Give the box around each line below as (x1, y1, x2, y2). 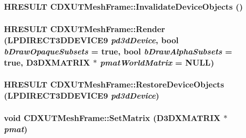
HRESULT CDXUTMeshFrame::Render (4, 22, 165, 34)
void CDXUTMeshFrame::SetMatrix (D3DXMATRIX (4, 112, 221, 124)
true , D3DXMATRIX (4, 56, 90, 68)
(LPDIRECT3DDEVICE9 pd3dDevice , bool (4, 34, 179, 46)
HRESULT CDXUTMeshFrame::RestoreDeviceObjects (4, 78, 224, 90)
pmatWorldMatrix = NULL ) (100, 56, 214, 68)
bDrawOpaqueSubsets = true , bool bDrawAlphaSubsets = (4, 45, 232, 57)
